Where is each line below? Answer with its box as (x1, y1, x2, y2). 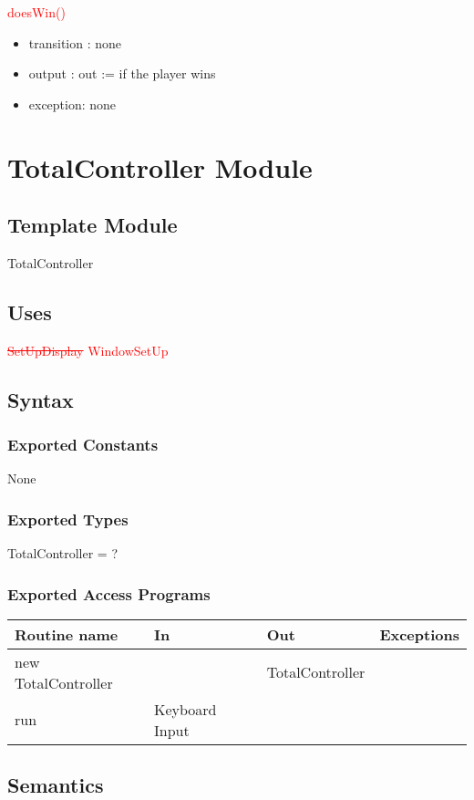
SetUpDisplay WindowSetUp (7, 340, 169, 359)
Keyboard (153, 698, 217, 720)
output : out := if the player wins (28, 64, 216, 83)
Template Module (7, 211, 178, 239)
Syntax (7, 385, 74, 413)
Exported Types (7, 507, 129, 530)
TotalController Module (7, 148, 313, 185)
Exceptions (379, 623, 459, 645)
